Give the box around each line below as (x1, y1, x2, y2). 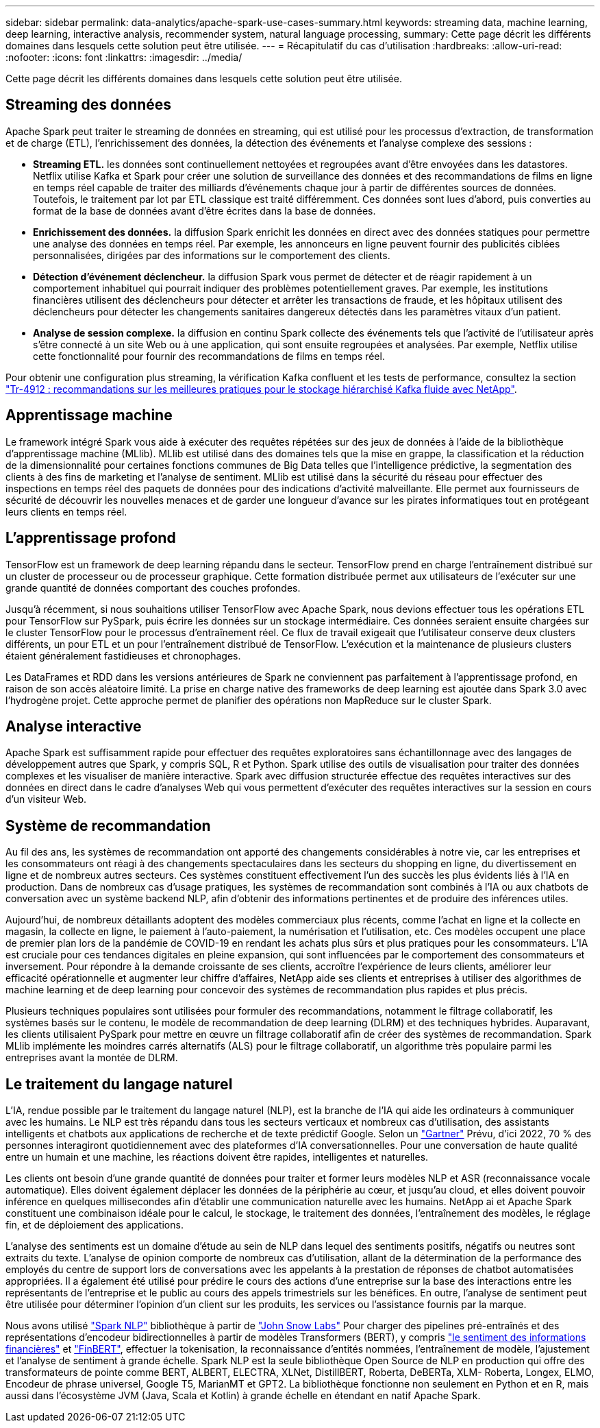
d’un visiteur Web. (5, 793, 87, 806)
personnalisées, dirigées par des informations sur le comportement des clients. (33, 249, 390, 261)
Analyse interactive (5, 717, 142, 735)
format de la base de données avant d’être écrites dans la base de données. (33, 204, 376, 217)
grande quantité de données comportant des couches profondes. (5, 581, 301, 594)
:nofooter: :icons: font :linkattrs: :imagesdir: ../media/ (5, 51, 242, 63)
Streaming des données (5, 96, 172, 114)
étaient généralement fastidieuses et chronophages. (5, 649, 241, 662)
